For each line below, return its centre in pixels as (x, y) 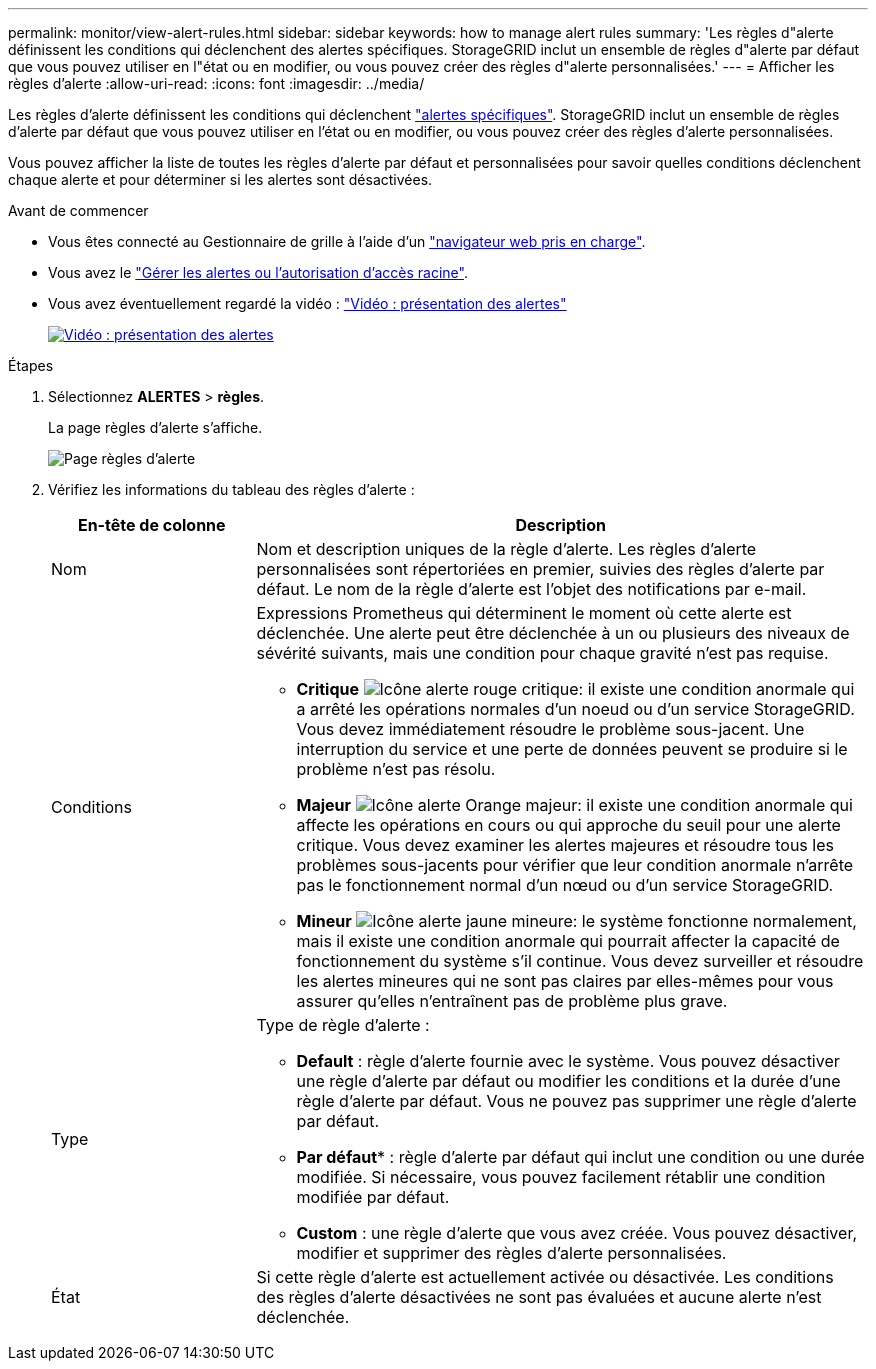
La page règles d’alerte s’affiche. (155, 427)
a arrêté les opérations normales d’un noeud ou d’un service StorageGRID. (575, 709)
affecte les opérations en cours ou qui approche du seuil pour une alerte (568, 825)
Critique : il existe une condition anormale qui (575, 689)
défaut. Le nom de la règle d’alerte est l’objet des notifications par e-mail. (531, 589)
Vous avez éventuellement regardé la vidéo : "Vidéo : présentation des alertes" (307, 303)
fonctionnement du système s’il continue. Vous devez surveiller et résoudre (580, 961)
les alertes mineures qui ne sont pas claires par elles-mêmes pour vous (565, 981)
